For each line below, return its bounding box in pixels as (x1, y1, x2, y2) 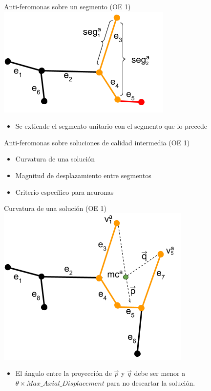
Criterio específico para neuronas (15, 186, 114, 197)
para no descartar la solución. (106, 377, 195, 388)
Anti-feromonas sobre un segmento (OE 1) (4, 1, 131, 11)
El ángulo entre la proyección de (15, 368, 112, 378)
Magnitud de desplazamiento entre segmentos (15, 170, 151, 180)
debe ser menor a (134, 368, 186, 378)
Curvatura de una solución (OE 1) (4, 203, 106, 213)
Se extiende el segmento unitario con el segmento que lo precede (15, 121, 207, 131)
